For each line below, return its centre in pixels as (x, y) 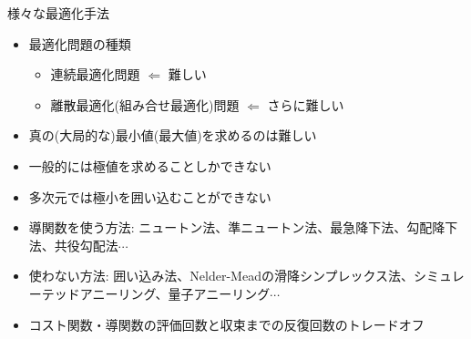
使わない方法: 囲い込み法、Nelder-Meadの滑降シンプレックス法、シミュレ (246, 276)
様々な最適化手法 (58, 13)
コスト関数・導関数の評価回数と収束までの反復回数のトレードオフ (226, 324)
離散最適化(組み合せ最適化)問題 (145, 104)
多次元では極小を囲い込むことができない (150, 196)
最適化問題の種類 (80, 43)
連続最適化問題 (95, 74)
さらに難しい (306, 104)
